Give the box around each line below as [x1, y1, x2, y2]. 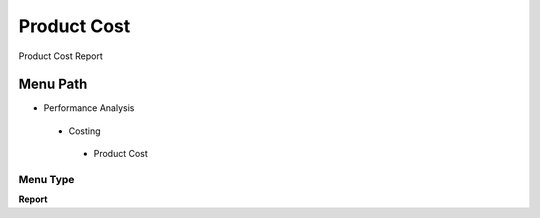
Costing [68, 125, 101, 137]
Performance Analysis [43, 102, 135, 114]
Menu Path [18, 76, 88, 93]
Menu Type [18, 173, 75, 186]
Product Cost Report [18, 50, 104, 62]
